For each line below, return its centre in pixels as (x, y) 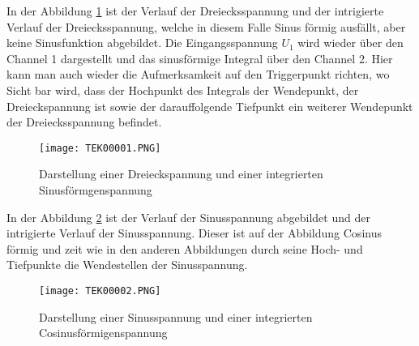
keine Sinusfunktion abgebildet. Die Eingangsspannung (142, 43)
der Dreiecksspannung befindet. (84, 122)
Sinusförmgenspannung (96, 190)
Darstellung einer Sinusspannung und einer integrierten (176, 316)
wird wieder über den (351, 43)
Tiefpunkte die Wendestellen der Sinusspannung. (127, 265)
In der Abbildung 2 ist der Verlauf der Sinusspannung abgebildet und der (188, 217)
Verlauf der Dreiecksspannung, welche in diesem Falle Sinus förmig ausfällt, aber (206, 26)
